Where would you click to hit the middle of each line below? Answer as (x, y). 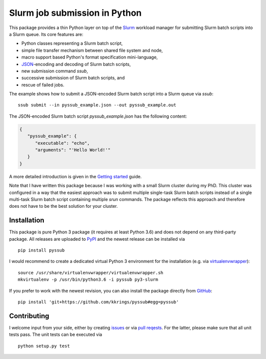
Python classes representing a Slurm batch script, (72, 43)
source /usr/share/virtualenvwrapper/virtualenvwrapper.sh (91, 273)
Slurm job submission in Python (75, 13)
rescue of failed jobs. (43, 85)
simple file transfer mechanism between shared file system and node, (92, 50)
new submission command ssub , (55, 71)
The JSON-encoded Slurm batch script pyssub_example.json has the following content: (98, 116)
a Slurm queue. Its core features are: (46, 34)
